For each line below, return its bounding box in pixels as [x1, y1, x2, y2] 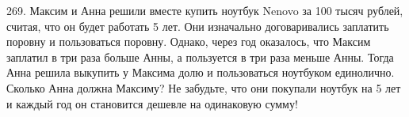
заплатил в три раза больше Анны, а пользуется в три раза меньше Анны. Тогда [6, 48, 394, 65]
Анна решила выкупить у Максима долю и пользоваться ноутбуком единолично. [6, 64, 395, 81]
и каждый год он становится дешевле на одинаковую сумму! [6, 95, 298, 111]
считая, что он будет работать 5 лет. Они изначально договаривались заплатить [6, 17, 389, 34]
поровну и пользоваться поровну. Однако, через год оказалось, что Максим [6, 33, 371, 50]
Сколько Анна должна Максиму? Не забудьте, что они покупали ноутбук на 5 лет [6, 79, 401, 96]
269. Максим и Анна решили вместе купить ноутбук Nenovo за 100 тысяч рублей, [6, 2, 403, 18]
